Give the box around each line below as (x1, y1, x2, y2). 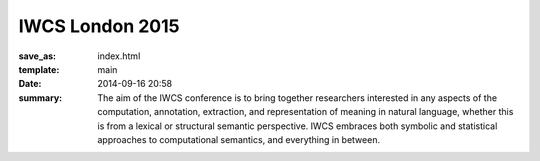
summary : (18, 91, 63, 104)
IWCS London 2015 (18, 15, 180, 37)
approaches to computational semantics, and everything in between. (97, 133, 380, 145)
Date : (18, 78, 42, 90)
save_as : (18, 50, 57, 62)
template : (18, 63, 60, 75)
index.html (97, 50, 141, 62)
